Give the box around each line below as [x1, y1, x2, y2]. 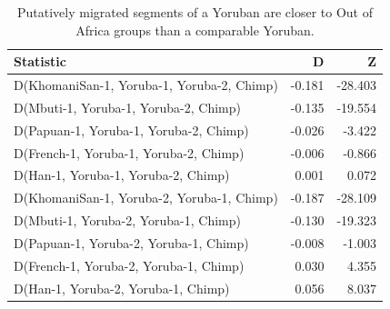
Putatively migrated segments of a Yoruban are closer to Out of [16, 3, 373, 21]
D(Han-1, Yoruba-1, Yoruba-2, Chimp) [14, 165, 230, 184]
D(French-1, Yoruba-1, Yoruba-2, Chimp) [14, 143, 245, 162]
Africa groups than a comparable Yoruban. [75, 20, 315, 39]
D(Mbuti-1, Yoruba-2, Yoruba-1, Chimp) [14, 211, 241, 230]
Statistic [14, 52, 66, 71]
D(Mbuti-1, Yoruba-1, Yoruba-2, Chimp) [14, 97, 241, 116]
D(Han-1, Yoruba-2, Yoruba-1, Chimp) [14, 278, 230, 297]
